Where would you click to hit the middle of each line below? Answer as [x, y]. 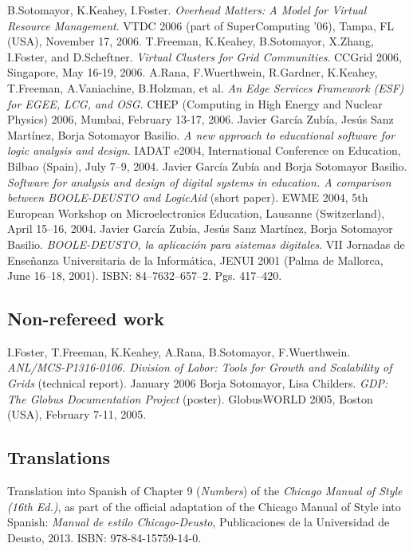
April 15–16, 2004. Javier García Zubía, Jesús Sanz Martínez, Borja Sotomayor [200, 228]
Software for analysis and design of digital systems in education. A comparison [199, 181]
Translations [59, 457]
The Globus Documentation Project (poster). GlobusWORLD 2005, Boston [190, 398]
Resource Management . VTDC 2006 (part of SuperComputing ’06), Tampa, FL [201, 25]
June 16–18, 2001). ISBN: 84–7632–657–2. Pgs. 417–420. [145, 275]
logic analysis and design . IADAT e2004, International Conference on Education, [204, 150]
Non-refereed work [86, 319]
